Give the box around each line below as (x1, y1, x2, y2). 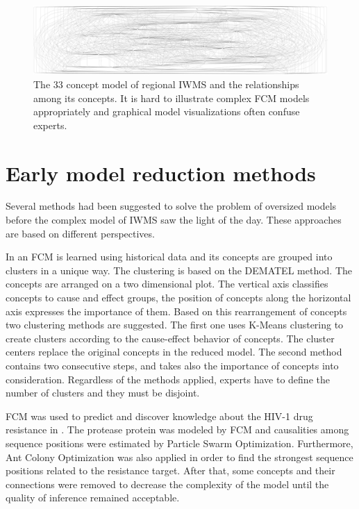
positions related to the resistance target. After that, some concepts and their (6, 463, 335, 478)
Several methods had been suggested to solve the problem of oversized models (6, 199, 337, 213)
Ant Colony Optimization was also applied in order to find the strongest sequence (6, 449, 353, 464)
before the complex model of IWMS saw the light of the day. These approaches (6, 212, 342, 227)
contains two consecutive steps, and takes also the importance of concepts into (6, 358, 339, 372)
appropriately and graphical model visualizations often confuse (33, 104, 300, 119)
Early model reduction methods (6, 158, 316, 187)
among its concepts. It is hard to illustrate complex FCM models (33, 90, 310, 105)
